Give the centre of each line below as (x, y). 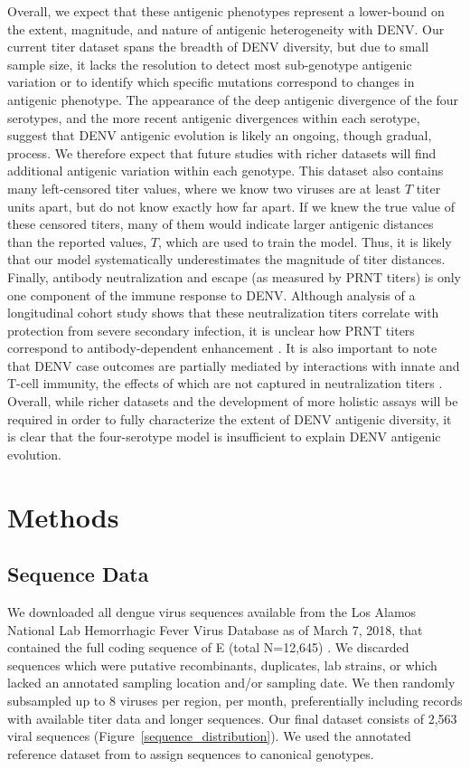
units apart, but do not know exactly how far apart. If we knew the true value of (231, 206)
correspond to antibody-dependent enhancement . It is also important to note (222, 348)
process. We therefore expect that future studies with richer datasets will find (222, 152)
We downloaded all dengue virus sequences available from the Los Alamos (212, 612)
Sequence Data (78, 574)
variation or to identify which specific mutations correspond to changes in (211, 82)
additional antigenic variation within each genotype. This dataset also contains (226, 171)
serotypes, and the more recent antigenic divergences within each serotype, (214, 117)
